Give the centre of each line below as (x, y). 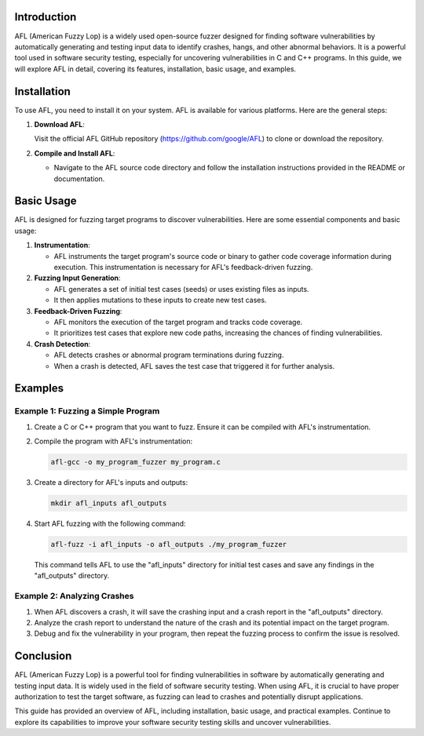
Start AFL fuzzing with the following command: (110, 524)
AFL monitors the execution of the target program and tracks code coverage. (178, 322)
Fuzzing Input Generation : (77, 278)
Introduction (46, 17)
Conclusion (43, 656)
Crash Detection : (62, 344)
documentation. (79, 179)
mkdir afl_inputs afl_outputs (109, 503)
